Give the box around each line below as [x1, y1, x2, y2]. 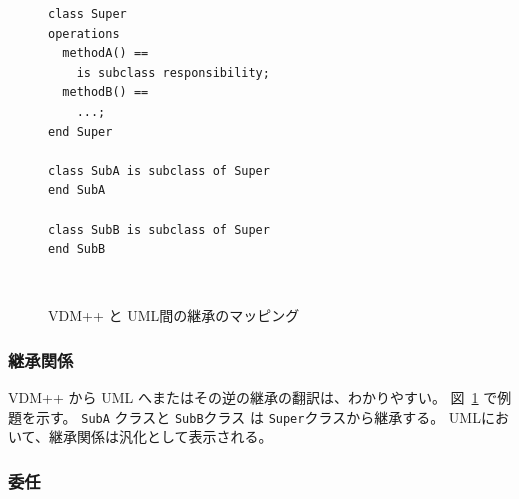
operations [48, 26, 120, 41]
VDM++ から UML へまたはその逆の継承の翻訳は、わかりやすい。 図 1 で [8, 387, 498, 408]
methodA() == [62, 46, 149, 61]
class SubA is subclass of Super [48, 163, 270, 178]
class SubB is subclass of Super [48, 222, 270, 237]
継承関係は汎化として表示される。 [48, 426, 273, 447]
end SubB [48, 242, 106, 257]
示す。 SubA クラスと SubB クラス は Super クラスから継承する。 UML [35, 406, 481, 427]
